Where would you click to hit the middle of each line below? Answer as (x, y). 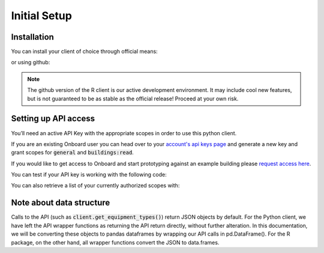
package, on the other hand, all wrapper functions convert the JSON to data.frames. (115, 242)
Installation (32, 37)
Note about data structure (61, 203)
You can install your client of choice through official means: (85, 52)
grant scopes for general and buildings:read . (73, 153)
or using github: (31, 62)
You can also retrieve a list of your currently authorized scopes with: (95, 186)
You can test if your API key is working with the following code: (89, 175)
